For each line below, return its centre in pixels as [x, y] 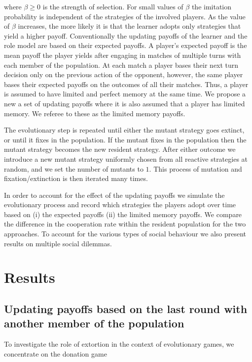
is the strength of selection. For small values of [113, 6]
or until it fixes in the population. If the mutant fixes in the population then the [125, 139]
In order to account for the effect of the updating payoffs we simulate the [114, 195]
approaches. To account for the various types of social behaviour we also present [125, 234]
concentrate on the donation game [55, 353]
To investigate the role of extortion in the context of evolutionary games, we [119, 344]
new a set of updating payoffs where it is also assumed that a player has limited [125, 103]
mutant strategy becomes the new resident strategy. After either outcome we [120, 149]
